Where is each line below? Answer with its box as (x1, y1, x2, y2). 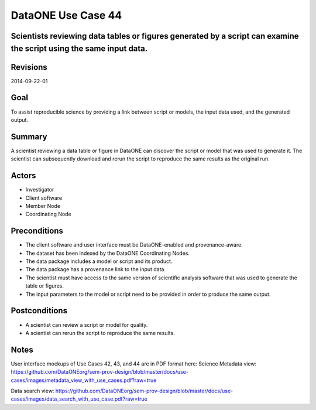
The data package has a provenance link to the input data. (25, 266, 166, 273)
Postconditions (11, 306, 67, 316)
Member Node (25, 202, 61, 209)
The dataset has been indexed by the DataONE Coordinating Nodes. (25, 250, 190, 257)
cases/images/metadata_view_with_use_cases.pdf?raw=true (11, 377, 157, 384)
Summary (11, 132, 47, 142)
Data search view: (11, 387, 54, 394)
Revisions (11, 62, 48, 72)
